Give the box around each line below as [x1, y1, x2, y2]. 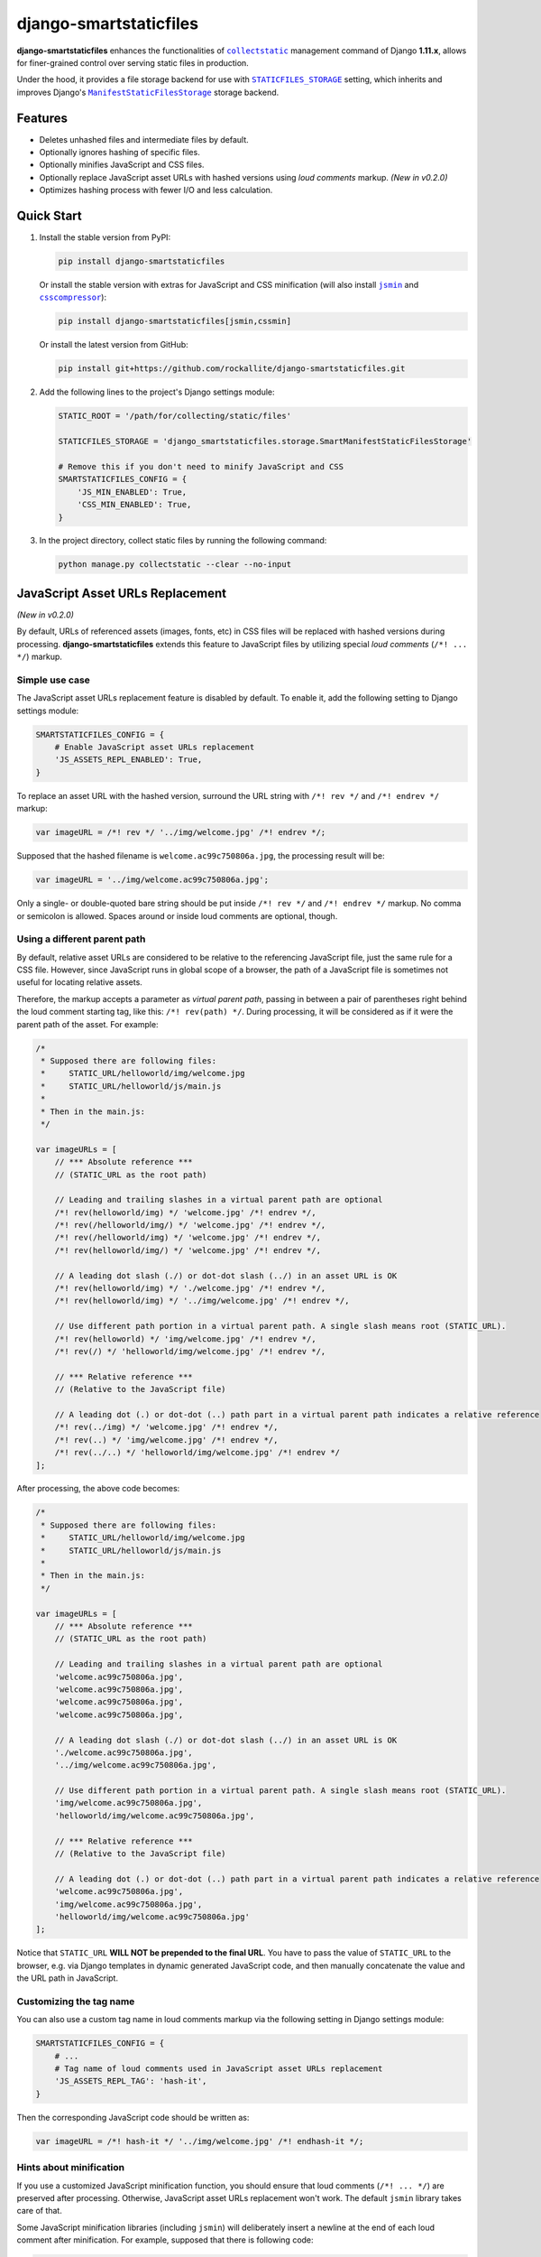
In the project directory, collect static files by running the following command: [39, 535, 327, 546]
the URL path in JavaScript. [16, 1973, 119, 1983]
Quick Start [16, 209, 82, 223]
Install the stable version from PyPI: [39, 232, 171, 243]
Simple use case [16, 673, 90, 686]
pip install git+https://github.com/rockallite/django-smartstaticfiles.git [58, 364, 406, 374]
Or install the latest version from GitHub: [39, 339, 188, 350]
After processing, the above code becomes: [16, 1483, 180, 1494]
